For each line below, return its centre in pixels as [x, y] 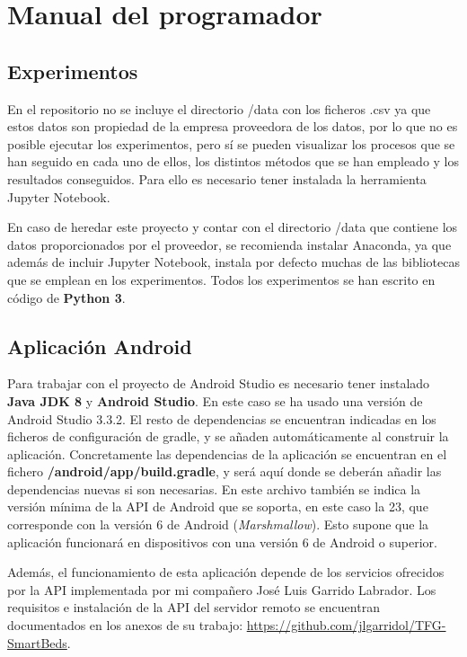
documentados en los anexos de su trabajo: [125, 625]
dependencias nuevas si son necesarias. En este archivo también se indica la [214, 488]
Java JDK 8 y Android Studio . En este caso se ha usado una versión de [215, 400]
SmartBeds [37, 642]
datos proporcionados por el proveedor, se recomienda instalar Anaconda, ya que [229, 244]
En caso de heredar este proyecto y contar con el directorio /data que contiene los [233, 227]
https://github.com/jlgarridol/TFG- [346, 625]
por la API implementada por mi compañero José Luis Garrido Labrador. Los [222, 589]
